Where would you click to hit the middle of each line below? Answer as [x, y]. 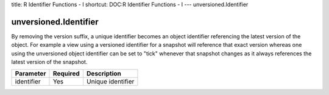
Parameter [30, 74]
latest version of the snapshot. [49, 62]
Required [66, 74]
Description [104, 74]
